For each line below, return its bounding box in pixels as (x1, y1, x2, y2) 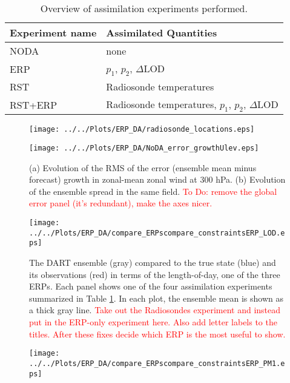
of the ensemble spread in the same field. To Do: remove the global (29, 185, 277, 197)
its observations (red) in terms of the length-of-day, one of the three (29, 268, 280, 280)
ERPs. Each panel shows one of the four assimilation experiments (29, 280, 272, 293)
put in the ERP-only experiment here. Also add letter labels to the (29, 316, 277, 328)
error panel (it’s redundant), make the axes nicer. (29, 197, 213, 209)
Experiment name (10, 25, 97, 39)
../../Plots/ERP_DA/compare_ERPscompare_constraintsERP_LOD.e (29, 228, 285, 237)
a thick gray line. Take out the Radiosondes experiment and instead (29, 303, 281, 316)
